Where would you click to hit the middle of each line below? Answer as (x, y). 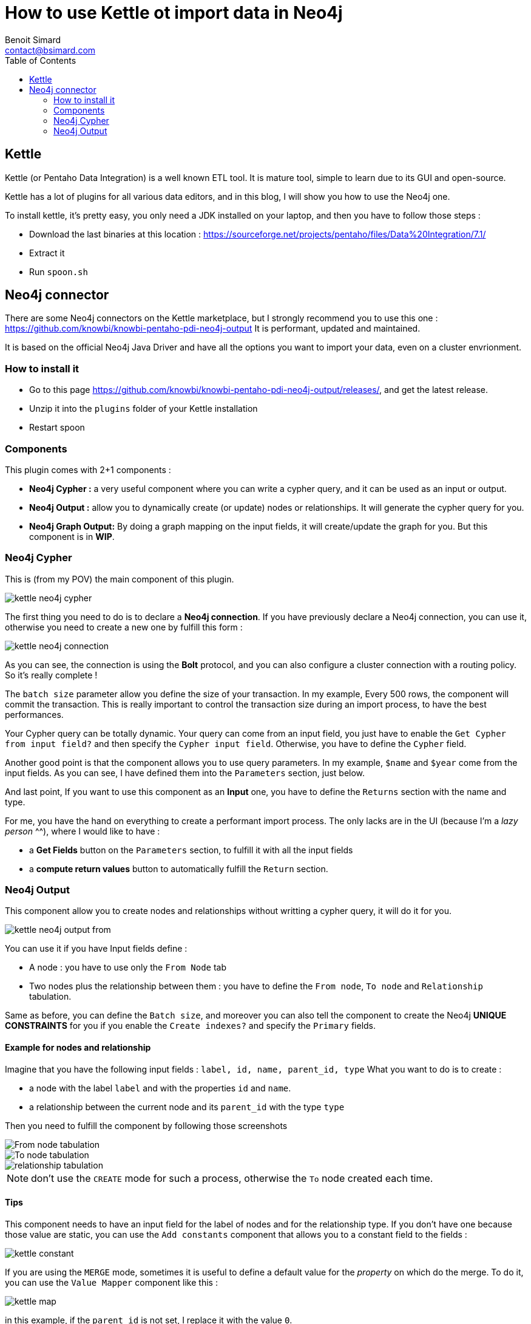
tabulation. (50, 997)
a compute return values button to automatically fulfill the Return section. (179, 868)
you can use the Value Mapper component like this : (111, 1282)
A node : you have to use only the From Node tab (128, 967)
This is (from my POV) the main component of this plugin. (120, 579)
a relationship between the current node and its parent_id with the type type (187, 1107)
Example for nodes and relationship (78, 1048)
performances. (34, 714)
